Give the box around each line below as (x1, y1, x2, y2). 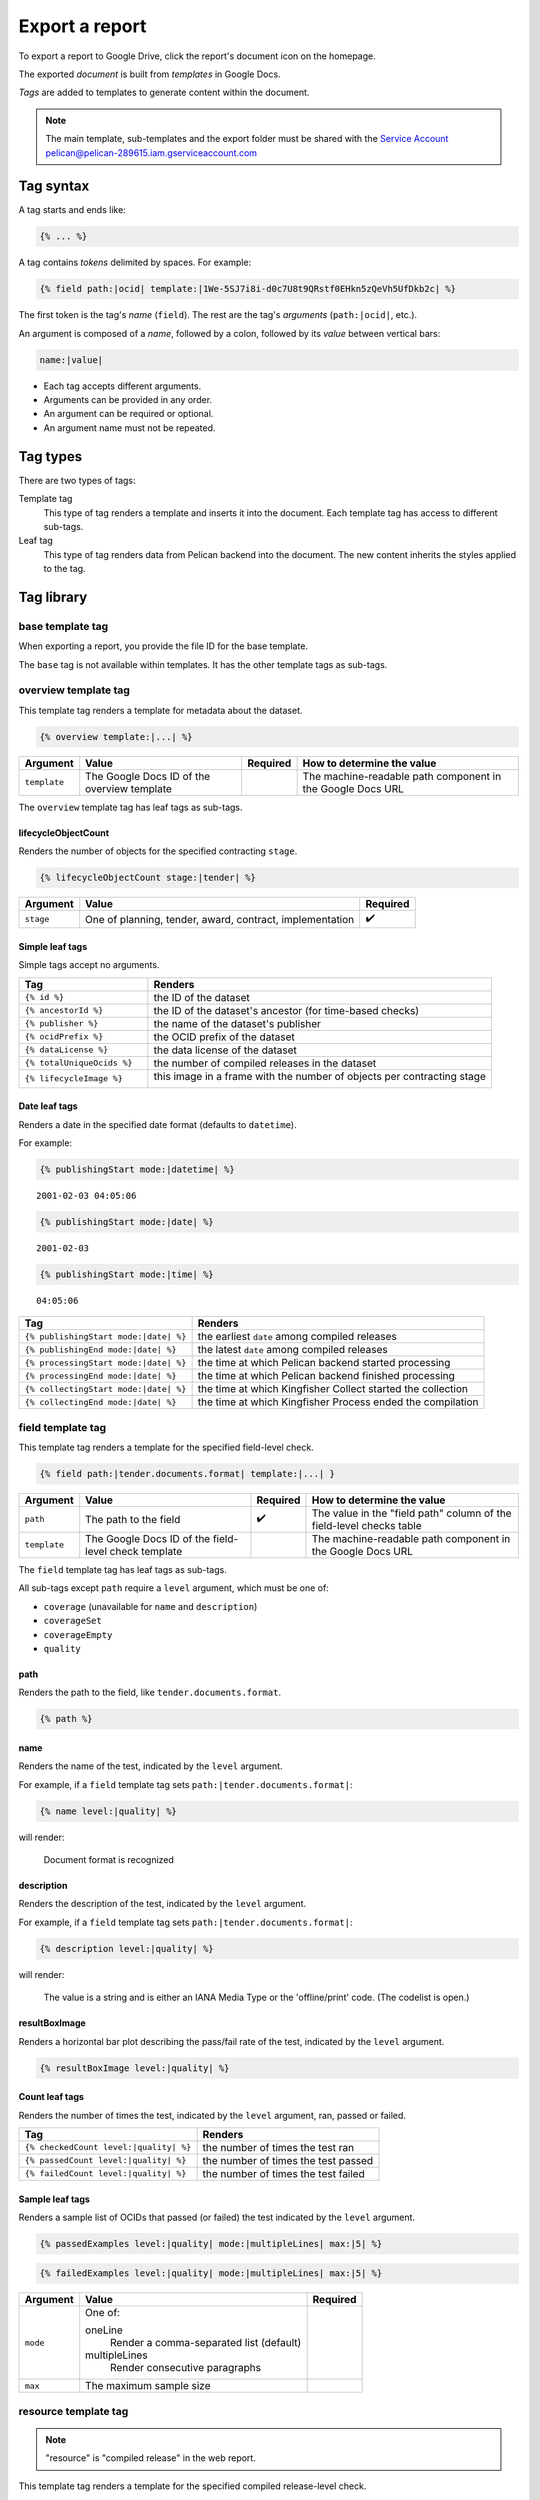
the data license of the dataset (153, 1043, 297, 1057)
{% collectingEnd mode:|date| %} (24, 1396, 177, 1407)
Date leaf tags (18, 1100, 79, 1112)
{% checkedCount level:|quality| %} (24, 2142, 192, 2153)
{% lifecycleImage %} (24, 1073, 124, 1084)
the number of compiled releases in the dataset (153, 1056, 377, 1070)
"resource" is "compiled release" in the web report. (45, 2452, 257, 2464)
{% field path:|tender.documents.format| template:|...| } (39, 1468, 335, 1479)
